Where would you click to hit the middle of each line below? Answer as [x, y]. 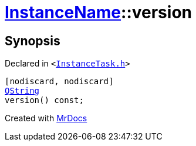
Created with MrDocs [46, 118]
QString [22, 91]
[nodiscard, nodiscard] [59, 82]
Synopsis [33, 41]
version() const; [44, 100]
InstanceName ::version [98, 12]
